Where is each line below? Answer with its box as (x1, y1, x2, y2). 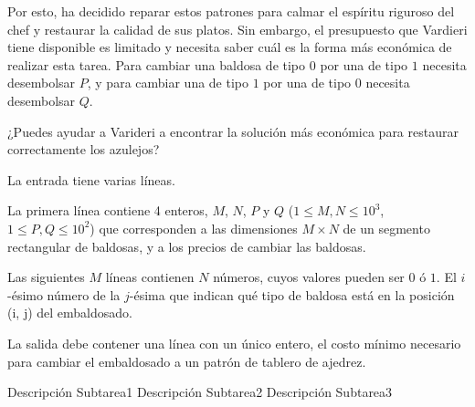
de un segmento (343, 218, 430, 237)
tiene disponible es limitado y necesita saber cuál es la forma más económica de (7, 37, 452, 57)
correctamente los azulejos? (7, 140, 160, 159)
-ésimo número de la (7, 285, 121, 304)
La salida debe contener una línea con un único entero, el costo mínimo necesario (7, 333, 461, 352)
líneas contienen (105, 267, 195, 287)
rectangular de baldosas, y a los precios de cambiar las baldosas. (7, 236, 366, 256)
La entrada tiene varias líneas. (7, 170, 175, 189)
